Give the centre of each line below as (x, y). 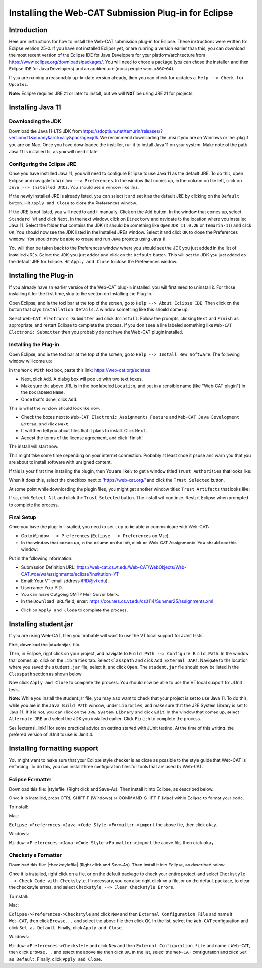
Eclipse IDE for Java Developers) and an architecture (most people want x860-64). (92, 68)
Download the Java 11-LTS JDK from (45, 131)
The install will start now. (34, 446)
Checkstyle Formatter (35, 855)
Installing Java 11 (35, 107)
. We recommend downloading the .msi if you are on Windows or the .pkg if (173, 138)
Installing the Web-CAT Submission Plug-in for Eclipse (121, 13)
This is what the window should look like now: (55, 408)
